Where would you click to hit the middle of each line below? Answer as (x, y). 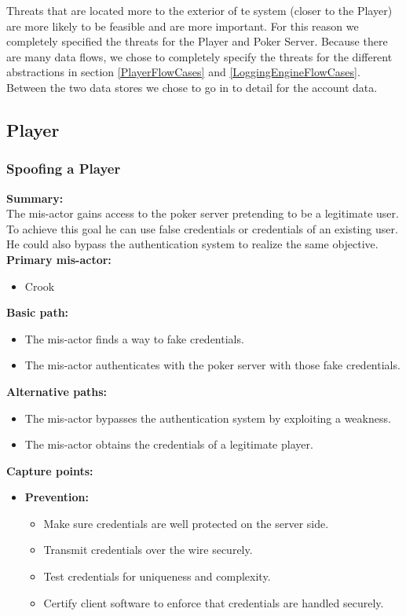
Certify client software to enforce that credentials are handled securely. (214, 602)
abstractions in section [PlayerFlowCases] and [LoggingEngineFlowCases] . (183, 72)
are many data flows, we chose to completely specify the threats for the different (199, 56)
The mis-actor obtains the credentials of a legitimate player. (169, 444)
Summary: (35, 198)
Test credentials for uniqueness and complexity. (157, 576)
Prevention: (57, 497)
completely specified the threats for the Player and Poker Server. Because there (197, 41)
